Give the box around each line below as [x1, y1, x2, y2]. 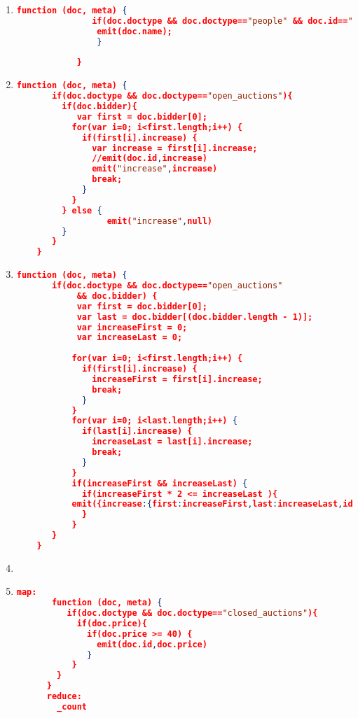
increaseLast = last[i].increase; [92, 437, 253, 447]
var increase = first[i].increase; [92, 143, 258, 153]
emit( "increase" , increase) [92, 164, 218, 174]
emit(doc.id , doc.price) [97, 639, 207, 649]
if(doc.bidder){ [62, 101, 137, 111]
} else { [62, 205, 102, 216]
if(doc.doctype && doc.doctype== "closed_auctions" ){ [67, 608, 318, 619]
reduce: [46, 691, 82, 702]
